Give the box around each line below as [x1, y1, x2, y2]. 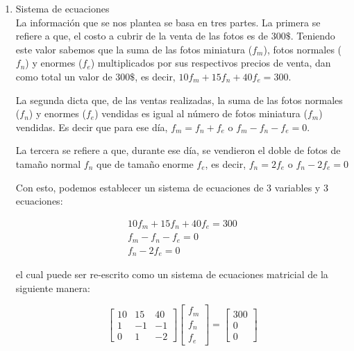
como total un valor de [15, 69, 112, 83]
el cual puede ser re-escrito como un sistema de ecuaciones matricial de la [15, 267, 328, 282]
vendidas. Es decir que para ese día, [15, 119, 168, 134]
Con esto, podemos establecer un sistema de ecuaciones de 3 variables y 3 [15, 180, 328, 194]
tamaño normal [15, 156, 81, 171]
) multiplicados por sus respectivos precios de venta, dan [90, 55, 331, 70]
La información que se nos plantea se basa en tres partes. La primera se [15, 15, 321, 29]
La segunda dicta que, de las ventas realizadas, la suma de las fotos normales [15, 92, 343, 107]
